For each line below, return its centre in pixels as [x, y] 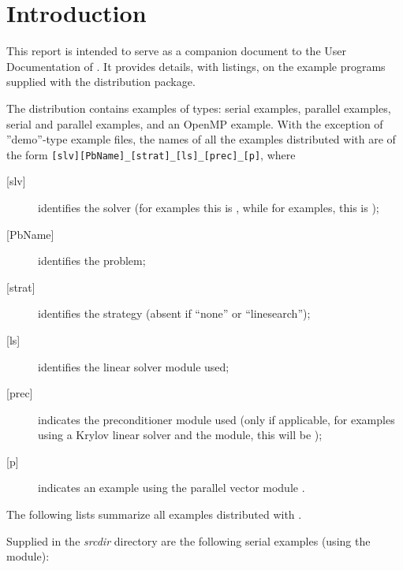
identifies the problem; [92, 261]
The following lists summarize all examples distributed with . [154, 514]
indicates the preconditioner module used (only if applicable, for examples [216, 419]
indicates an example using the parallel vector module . [172, 488]
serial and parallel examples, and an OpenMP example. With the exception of [195, 123]
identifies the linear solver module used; [134, 366]
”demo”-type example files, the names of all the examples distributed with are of [201, 139]
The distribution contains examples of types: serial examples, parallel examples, [199, 108]
